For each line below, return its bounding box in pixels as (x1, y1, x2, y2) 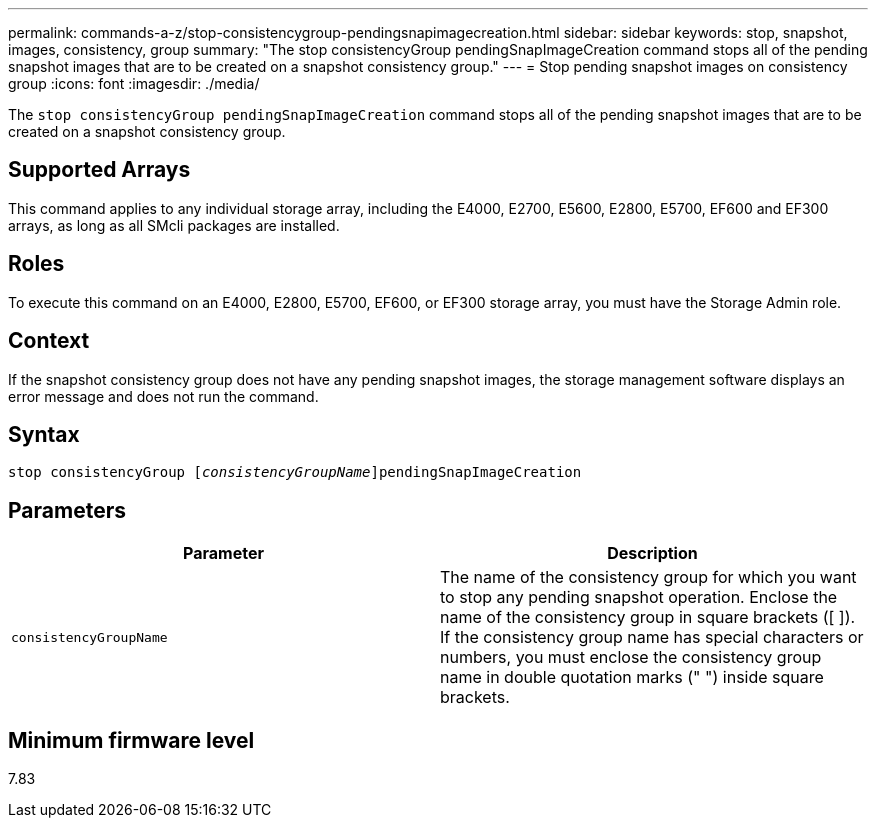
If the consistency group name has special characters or (440, 627, 864, 648)
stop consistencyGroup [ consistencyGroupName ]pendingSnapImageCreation (8, 464, 582, 481)
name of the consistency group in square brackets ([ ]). (440, 607, 856, 628)
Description (607, 543, 698, 564)
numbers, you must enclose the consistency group (440, 647, 822, 668)
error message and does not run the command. (8, 387, 319, 405)
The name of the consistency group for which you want (440, 567, 857, 588)
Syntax (8, 421, 80, 447)
